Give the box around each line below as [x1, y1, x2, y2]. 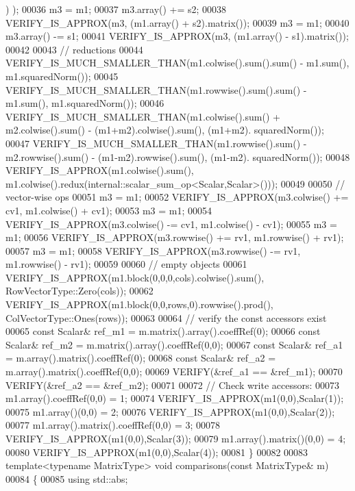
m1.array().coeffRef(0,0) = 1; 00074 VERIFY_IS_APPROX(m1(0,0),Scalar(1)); [5, 391, 344, 405]
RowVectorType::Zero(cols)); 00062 [5, 284, 154, 298]
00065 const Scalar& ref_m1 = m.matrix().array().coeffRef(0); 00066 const [5, 324, 321, 338]
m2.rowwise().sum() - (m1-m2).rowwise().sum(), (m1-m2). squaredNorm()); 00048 [5, 149, 350, 164]
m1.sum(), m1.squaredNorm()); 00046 [5, 96, 164, 110]
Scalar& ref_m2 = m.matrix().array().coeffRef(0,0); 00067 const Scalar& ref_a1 [5, 337, 343, 351]
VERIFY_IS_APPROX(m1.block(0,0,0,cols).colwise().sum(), [5, 270, 265, 284]
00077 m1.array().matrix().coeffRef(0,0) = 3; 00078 [5, 418, 220, 432]
